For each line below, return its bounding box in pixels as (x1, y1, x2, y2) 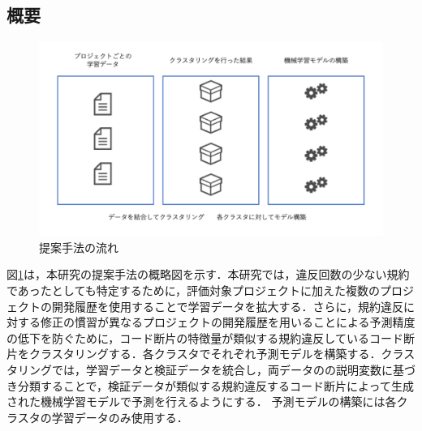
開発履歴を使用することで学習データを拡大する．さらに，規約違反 (51, 297, 403, 314)
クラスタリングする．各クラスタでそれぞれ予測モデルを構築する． (28, 345, 381, 362)
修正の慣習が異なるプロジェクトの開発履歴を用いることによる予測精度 (40, 314, 416, 331)
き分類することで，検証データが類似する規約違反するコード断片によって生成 (6, 377, 414, 394)
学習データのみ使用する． (51, 408, 188, 425)
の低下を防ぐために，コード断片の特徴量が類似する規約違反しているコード (6, 329, 403, 346)
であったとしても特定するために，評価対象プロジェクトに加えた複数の (6, 281, 381, 298)
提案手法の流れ (39, 238, 118, 255)
